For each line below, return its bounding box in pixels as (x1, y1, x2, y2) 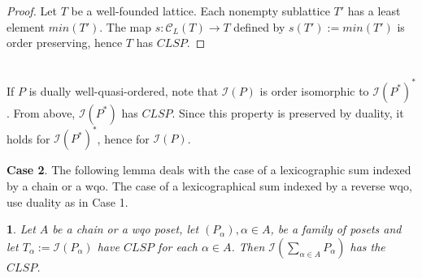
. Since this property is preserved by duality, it (172, 104, 404, 121)
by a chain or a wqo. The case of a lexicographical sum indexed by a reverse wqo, (7, 177, 412, 194)
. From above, (7, 104, 76, 121)
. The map (99, 18, 152, 35)
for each (158, 237, 198, 254)
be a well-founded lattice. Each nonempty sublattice (71, 2, 330, 19)
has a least (347, 2, 401, 19)
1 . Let (7, 220, 36, 237)
